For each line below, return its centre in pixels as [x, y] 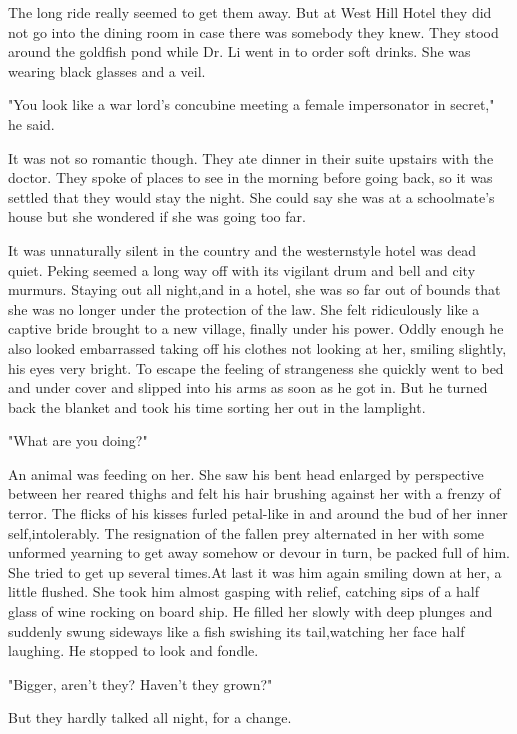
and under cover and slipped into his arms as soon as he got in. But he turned [248, 387]
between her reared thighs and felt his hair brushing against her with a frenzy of [254, 493]
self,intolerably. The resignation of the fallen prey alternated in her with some [246, 532]
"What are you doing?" [78, 440]
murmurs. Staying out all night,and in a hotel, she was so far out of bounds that [254, 289]
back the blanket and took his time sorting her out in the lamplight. [217, 406]
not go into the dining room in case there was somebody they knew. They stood [253, 31]
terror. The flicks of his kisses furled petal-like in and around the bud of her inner [258, 513]
